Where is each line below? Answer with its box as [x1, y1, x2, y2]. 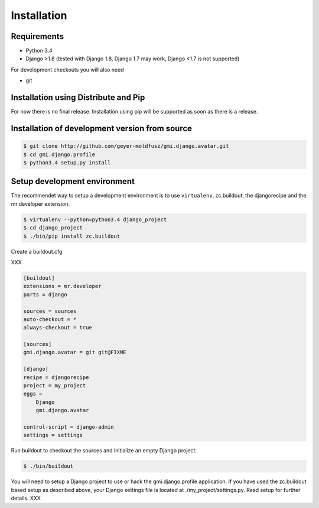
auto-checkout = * [23, 316, 77, 322]
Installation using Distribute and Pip [11, 92, 145, 103]
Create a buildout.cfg [11, 248, 63, 255]
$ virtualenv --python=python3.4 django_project [23, 216, 167, 223]
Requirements [11, 31, 64, 41]
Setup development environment [11, 176, 135, 186]
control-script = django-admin [23, 423, 115, 430]
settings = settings [23, 432, 83, 439]
